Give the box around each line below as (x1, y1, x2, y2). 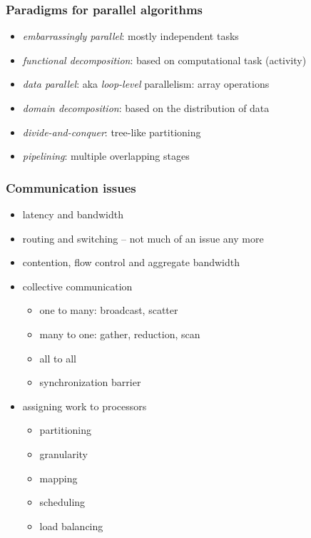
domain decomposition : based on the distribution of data (22, 101, 270, 115)
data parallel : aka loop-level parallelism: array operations (22, 76, 270, 91)
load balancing (39, 518, 103, 533)
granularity (39, 446, 88, 461)
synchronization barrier (39, 375, 141, 390)
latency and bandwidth (22, 207, 124, 221)
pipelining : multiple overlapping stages (22, 148, 190, 163)
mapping (39, 470, 78, 485)
